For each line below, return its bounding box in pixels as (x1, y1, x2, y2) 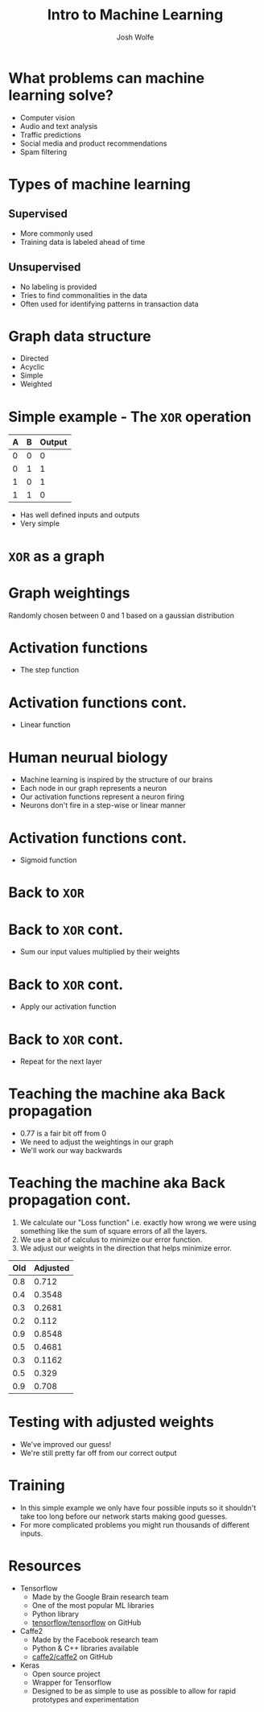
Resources (8, 1557, 82, 1575)
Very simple (19, 519, 60, 528)
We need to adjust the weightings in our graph (19, 1137, 174, 1147)
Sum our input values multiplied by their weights (19, 947, 180, 957)
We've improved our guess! (19, 1440, 112, 1449)
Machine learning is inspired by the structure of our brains (19, 775, 213, 784)
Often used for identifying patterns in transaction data (19, 299, 199, 308)
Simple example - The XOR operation (8, 407, 252, 426)
